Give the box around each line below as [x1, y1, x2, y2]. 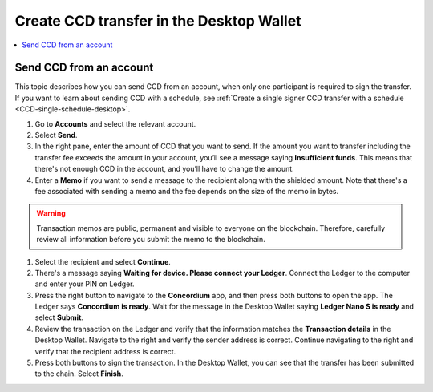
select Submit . [34, 313, 84, 322]
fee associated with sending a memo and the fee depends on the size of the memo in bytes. [34, 186, 339, 196]
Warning [36, 208, 66, 218]
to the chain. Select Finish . [34, 369, 123, 378]
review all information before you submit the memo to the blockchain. [36, 235, 266, 244]
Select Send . [34, 131, 78, 140]
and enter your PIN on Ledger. [34, 279, 135, 289]
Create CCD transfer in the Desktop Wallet [14, 12, 301, 30]
